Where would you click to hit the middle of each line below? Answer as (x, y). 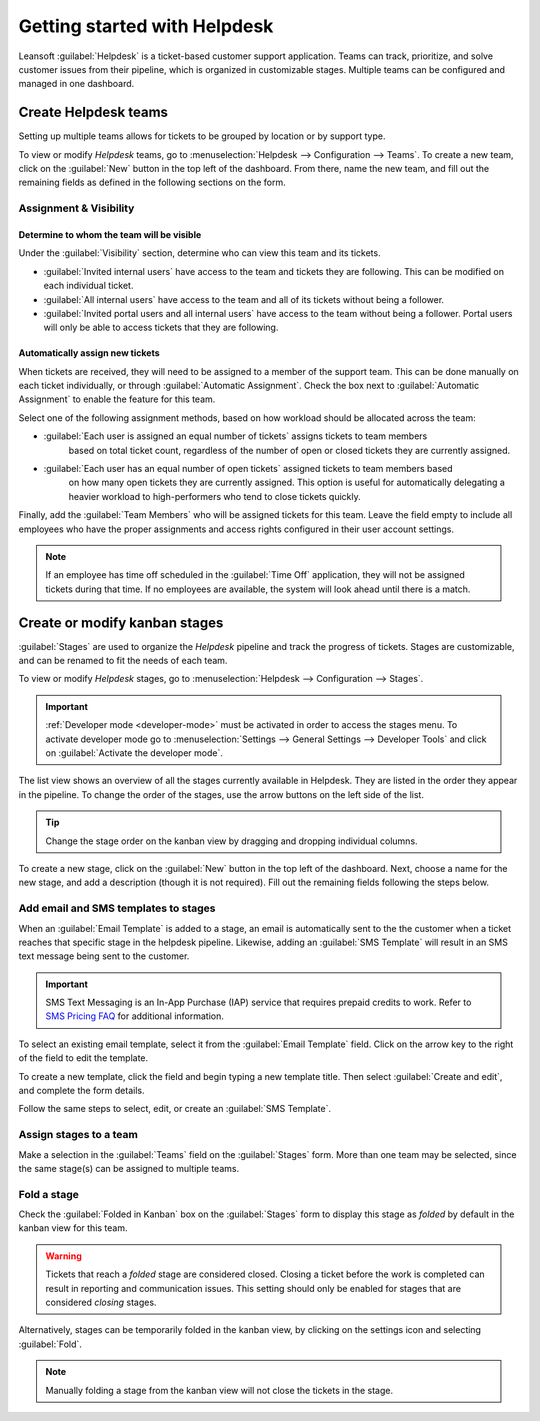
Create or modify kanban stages (121, 622)
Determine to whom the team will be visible (110, 234)
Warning (63, 1256)
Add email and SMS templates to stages (117, 908)
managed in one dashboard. (76, 84)
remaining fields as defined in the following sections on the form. (152, 182)
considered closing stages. (101, 1302)
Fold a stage (48, 1194)
